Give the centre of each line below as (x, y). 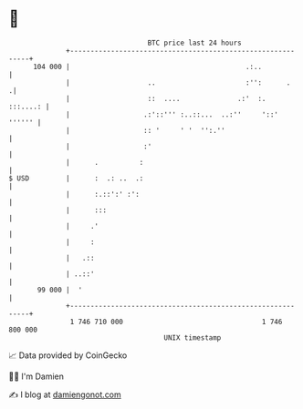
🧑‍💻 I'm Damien (37, 376)
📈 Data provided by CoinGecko (68, 355)
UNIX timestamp (193, 337)
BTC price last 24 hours (195, 43)
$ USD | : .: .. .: (76, 178)
